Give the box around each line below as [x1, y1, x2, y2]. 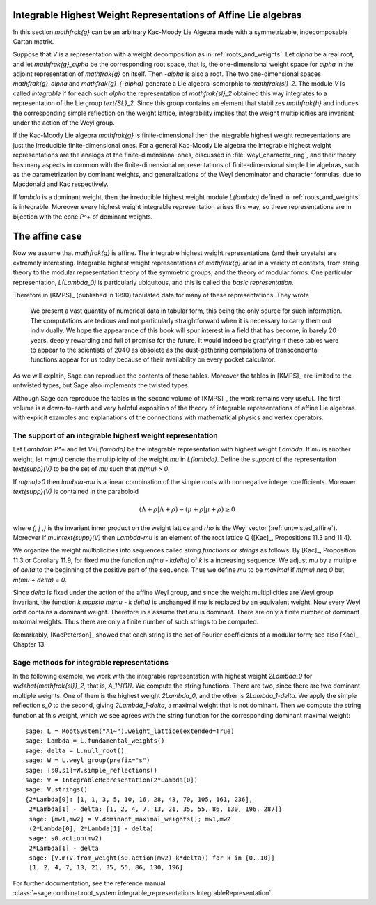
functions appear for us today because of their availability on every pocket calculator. [30, 355, 276, 364]
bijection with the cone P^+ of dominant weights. [13, 212, 153, 221]
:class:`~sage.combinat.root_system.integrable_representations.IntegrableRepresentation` [13, 889, 272, 897]
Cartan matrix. [13, 37, 54, 45]
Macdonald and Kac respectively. [13, 180, 109, 188]
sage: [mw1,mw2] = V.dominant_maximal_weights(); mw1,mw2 [29, 815, 231, 823]
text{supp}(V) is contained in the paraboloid [13, 488, 139, 496]
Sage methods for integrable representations [13, 657, 169, 667]
